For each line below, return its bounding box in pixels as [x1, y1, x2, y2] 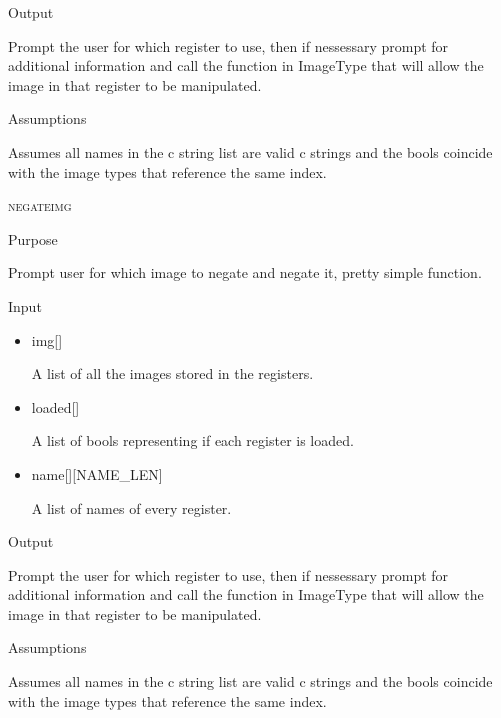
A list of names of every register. [31, 497, 232, 518]
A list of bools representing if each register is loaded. [31, 430, 354, 451]
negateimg [8, 195, 72, 216]
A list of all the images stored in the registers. [31, 363, 314, 384]
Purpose [8, 228, 58, 249]
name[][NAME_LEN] [31, 463, 163, 484]
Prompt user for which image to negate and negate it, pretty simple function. [8, 262, 482, 283]
